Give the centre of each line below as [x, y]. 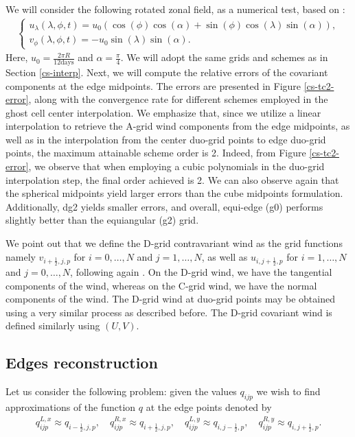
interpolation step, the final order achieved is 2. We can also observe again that [172, 179]
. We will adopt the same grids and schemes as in [224, 57]
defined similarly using [53, 326]
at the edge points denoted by [209, 407]
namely [21, 256]
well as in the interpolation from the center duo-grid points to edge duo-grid [166, 139]
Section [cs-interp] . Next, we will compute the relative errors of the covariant [167, 72]
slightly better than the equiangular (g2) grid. [102, 220]
